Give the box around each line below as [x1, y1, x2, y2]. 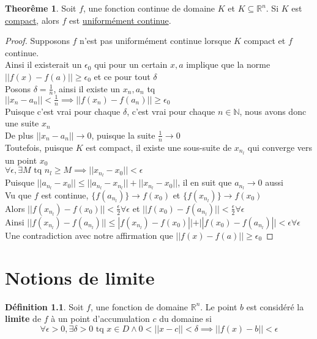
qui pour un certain [94, 58, 168, 71]
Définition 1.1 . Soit [5, 300, 84, 313]
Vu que [5, 188, 32, 201]
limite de [5, 312, 42, 325]
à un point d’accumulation [51, 312, 150, 325]
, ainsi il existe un [53, 82, 121, 95]
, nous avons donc [239, 104, 307, 117]
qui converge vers [247, 140, 312, 153]
